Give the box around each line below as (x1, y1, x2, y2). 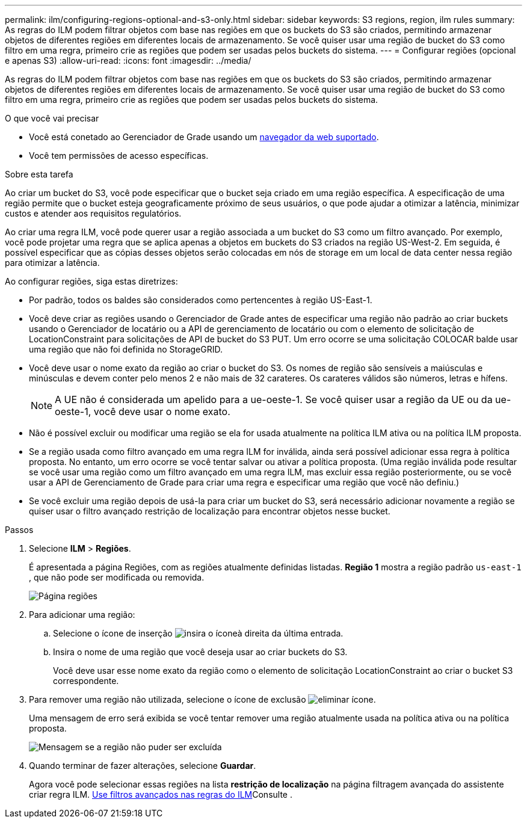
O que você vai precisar (5, 113, 99, 123)
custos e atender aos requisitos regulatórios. (5, 208, 182, 218)
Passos (5, 525, 34, 535)
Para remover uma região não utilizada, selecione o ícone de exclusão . (29, 694, 376, 704)
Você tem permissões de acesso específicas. (29, 150, 209, 161)
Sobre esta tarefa (5, 169, 73, 179)
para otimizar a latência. (5, 257, 100, 268)
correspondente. (53, 676, 119, 686)
